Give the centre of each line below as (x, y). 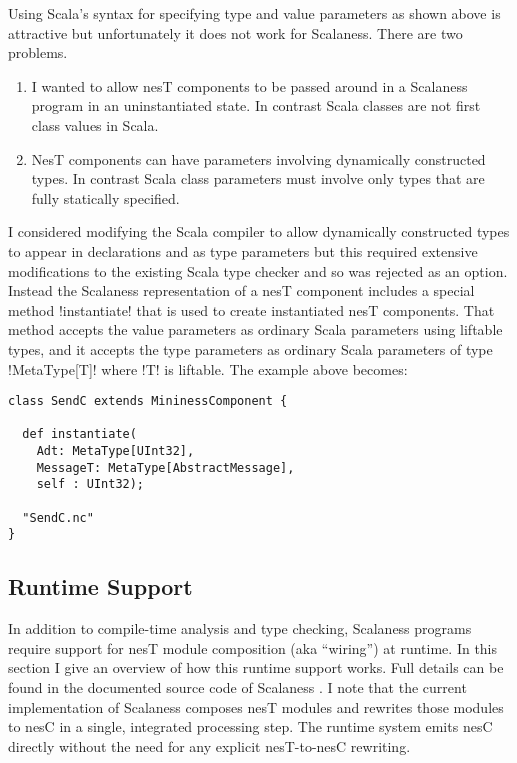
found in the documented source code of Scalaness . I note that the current (237, 686)
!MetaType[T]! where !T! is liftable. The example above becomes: (208, 368)
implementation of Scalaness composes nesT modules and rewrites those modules (256, 706)
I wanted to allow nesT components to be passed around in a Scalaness (249, 85)
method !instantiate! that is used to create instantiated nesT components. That (251, 309)
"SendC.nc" (58, 517)
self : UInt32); (90, 484)
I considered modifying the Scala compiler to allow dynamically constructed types (259, 231)
